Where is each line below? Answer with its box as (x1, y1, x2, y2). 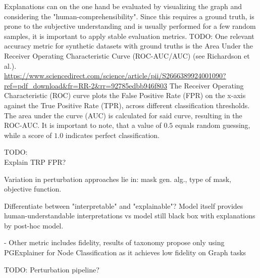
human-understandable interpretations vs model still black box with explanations (4, 210, 255, 221)
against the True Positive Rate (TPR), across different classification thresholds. (4, 100, 250, 110)
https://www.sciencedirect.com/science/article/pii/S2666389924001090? (4, 70, 226, 81)
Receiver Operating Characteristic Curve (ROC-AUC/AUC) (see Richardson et (4, 50, 250, 61)
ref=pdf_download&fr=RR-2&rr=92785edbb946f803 (4, 80, 168, 90)
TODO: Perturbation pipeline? (4, 264, 99, 274)
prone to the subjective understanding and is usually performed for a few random (4, 21, 256, 31)
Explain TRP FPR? (4, 156, 66, 167)
